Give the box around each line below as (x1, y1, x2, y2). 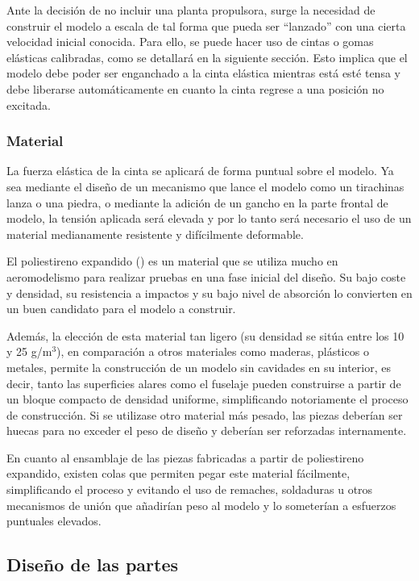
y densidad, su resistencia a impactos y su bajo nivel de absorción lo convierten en (6, 284, 413, 301)
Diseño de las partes (6, 552, 179, 577)
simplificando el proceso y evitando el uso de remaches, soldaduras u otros (6, 481, 373, 498)
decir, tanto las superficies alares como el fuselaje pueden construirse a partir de (6, 374, 401, 391)
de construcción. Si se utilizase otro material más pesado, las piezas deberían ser (6, 406, 403, 423)
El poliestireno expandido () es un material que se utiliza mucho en (6, 253, 338, 270)
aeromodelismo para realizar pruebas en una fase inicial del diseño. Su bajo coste (6, 268, 406, 285)
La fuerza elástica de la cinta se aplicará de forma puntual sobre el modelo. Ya (6, 162, 394, 179)
